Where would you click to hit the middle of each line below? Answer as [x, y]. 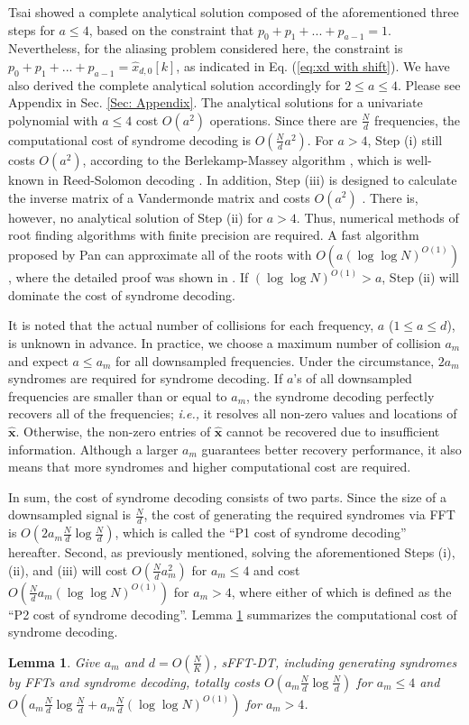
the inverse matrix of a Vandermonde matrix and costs [159, 197]
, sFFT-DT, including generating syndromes [335, 661]
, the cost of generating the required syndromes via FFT [299, 514]
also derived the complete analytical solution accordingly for [175, 84]
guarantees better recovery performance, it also [331, 449]
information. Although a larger [93, 449]
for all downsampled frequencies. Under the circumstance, [275, 360]
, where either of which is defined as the [341, 591]
